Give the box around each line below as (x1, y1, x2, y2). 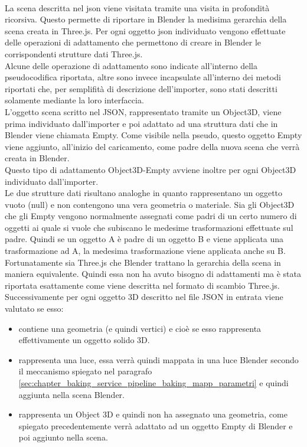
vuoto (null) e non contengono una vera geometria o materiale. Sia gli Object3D (5, 198, 295, 210)
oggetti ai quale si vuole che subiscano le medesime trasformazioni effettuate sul (5, 221, 293, 233)
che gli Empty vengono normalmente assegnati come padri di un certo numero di (5, 210, 297, 222)
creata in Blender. (5, 152, 70, 164)
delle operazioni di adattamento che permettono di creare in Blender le (5, 36, 261, 48)
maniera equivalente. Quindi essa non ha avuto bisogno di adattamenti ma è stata (5, 267, 302, 280)
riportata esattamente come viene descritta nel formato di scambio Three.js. (5, 279, 280, 291)
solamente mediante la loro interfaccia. (5, 94, 144, 106)
